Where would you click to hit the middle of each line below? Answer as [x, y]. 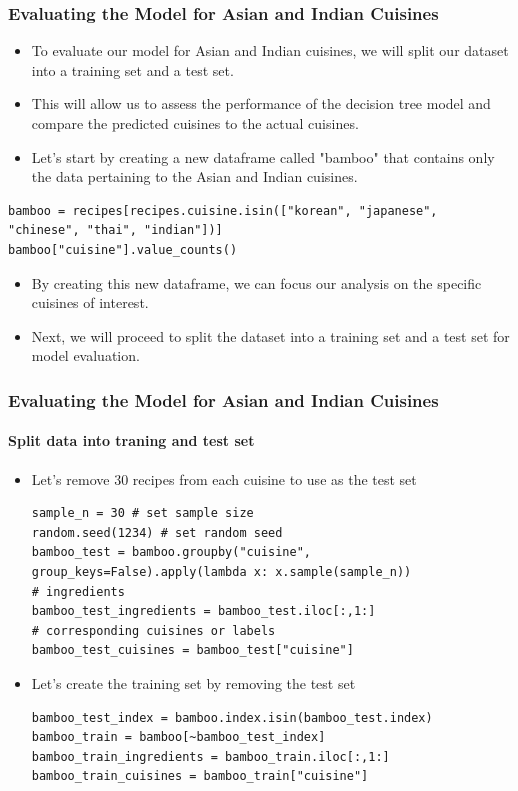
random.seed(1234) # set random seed [157, 532]
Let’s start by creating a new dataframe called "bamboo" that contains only [263, 156]
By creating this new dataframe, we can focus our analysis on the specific [256, 282]
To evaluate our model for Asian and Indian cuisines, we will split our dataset [270, 50]
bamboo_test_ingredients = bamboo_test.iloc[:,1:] [203, 611]
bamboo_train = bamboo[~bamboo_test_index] [178, 737]
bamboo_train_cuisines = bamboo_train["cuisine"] [200, 776]
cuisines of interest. [90, 302]
